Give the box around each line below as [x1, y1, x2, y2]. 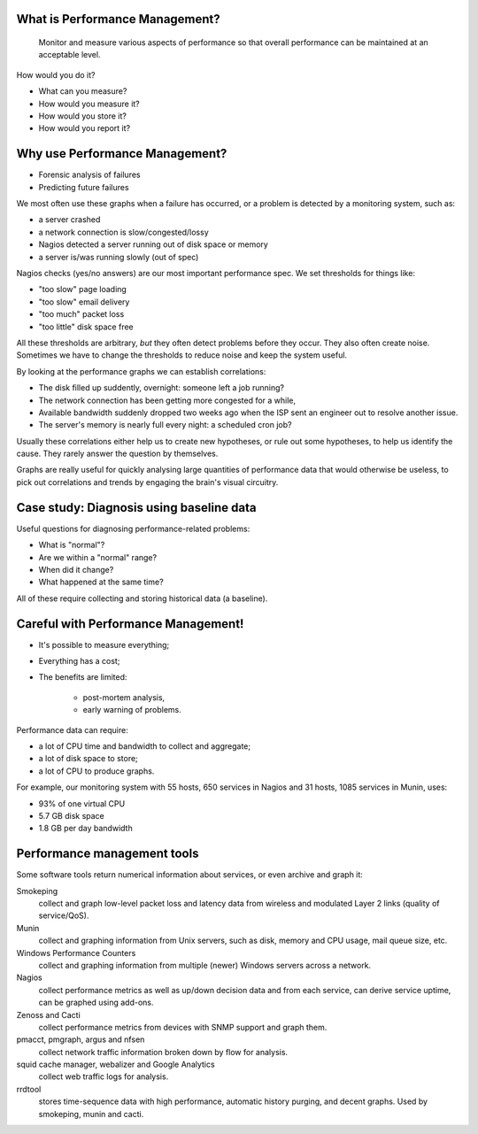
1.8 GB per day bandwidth [38, 823, 133, 834]
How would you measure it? [38, 98, 141, 109]
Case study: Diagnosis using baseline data [16, 500, 257, 515]
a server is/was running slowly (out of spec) [38, 251, 199, 262]
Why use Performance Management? [16, 146, 227, 161]
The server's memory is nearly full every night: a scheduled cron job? [38, 420, 292, 430]
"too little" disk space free [38, 321, 135, 332]
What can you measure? [38, 86, 127, 96]
